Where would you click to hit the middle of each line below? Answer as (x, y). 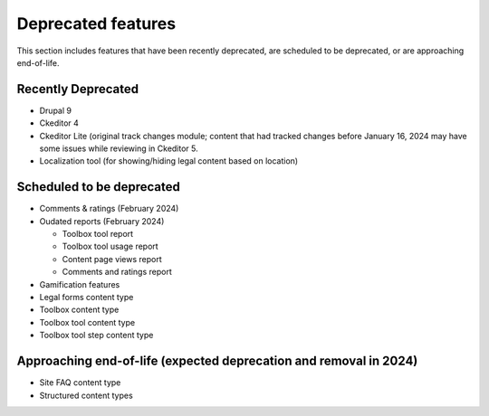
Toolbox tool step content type (96, 336)
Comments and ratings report (117, 272)
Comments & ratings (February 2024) (109, 209)
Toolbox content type (79, 310)
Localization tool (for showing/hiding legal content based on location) (169, 161)
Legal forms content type (86, 298)
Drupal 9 (56, 110)
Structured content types (86, 395)
